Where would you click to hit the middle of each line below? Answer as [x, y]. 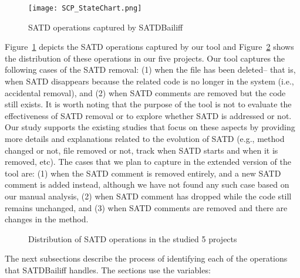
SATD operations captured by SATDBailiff [106, 27]
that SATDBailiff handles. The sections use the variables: [108, 269]
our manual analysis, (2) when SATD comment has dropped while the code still [148, 196]
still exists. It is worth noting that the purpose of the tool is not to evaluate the [148, 104]
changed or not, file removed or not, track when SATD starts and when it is [141, 150]
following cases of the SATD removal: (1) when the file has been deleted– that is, [150, 69]
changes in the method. [47, 219]
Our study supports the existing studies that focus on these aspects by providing [150, 127]
